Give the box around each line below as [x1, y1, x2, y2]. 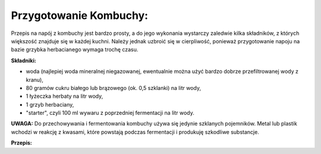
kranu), [26, 76, 44, 83]
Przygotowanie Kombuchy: [11, 9, 149, 22]
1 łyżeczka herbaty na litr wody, [26, 92, 103, 100]
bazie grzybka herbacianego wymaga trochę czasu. [11, 46, 139, 53]
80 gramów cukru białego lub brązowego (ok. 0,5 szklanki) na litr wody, [26, 84, 202, 91]
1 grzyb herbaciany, [26, 101, 74, 108]
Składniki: [11, 57, 37, 64]
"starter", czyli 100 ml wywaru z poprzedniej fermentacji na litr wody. [26, 110, 194, 117]
